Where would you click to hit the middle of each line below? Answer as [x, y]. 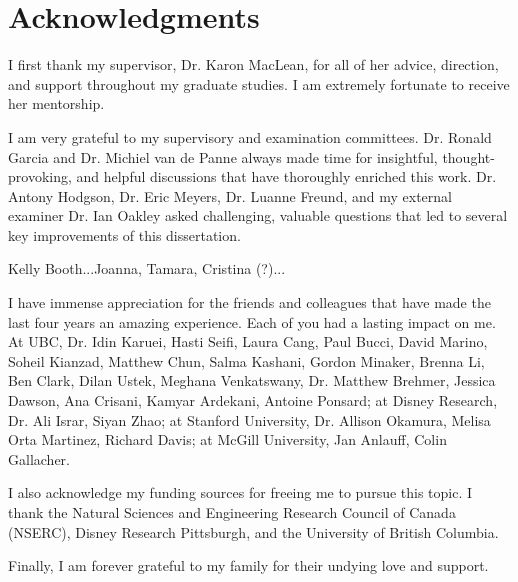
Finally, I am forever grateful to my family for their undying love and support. [248, 565]
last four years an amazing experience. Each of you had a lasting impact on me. [252, 321]
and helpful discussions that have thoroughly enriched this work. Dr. [286, 176]
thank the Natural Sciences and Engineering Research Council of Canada [232, 512]
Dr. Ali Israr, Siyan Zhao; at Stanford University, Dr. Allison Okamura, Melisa [249, 419]
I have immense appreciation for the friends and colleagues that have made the [249, 302]
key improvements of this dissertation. [124, 234]
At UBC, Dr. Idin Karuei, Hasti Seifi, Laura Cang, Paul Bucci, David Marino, [248, 341]
